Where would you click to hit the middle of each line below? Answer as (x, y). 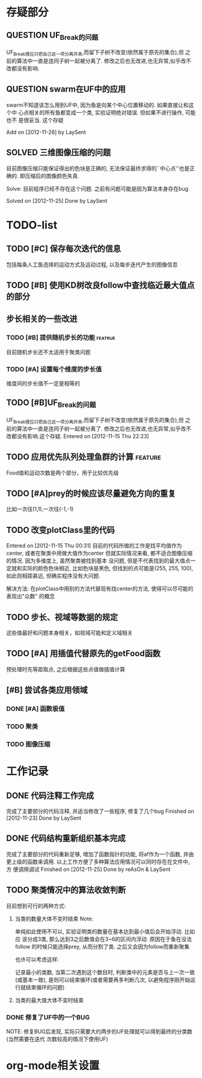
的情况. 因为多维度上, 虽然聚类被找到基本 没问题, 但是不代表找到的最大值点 (98, 561)
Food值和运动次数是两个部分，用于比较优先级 (63, 473)
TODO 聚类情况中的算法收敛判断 (66, 890)
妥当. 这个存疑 (46, 120)
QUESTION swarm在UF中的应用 (66, 89)
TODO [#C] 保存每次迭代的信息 (64, 249)
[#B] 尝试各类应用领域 (47, 690)
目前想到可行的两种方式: (36, 905)
